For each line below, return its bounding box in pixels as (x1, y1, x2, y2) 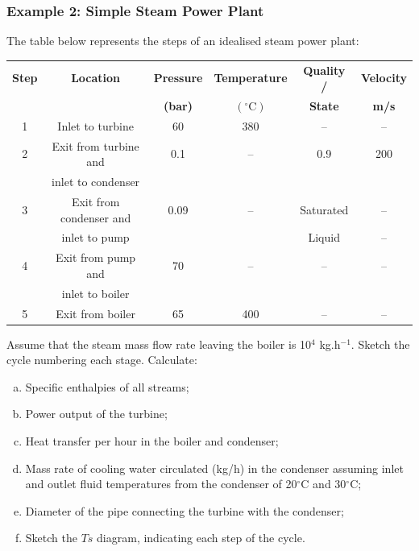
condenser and (60, 209, 131, 226)
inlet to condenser (52, 173, 140, 190)
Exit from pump (56, 249, 136, 266)
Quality (303, 61, 346, 78)
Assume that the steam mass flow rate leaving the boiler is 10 (6, 335, 312, 352)
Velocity (360, 69, 407, 86)
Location (71, 69, 121, 86)
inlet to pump (61, 229, 130, 246)
